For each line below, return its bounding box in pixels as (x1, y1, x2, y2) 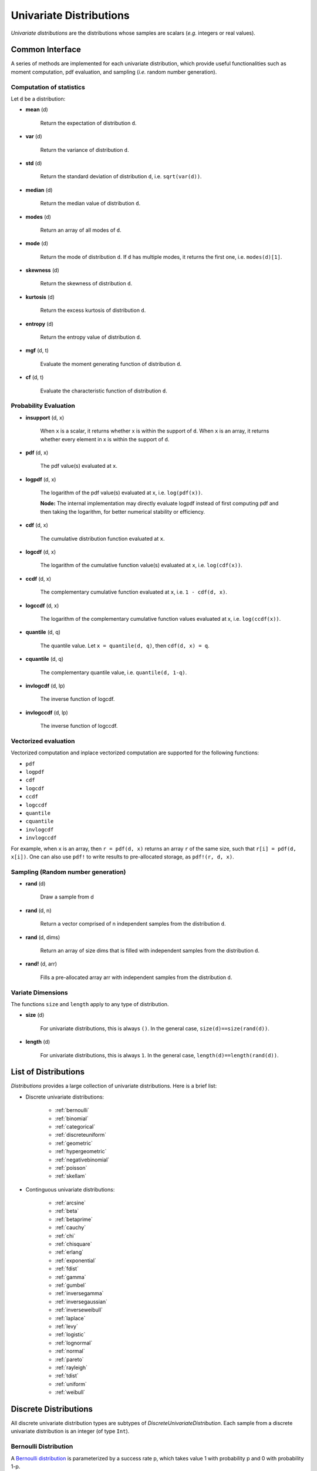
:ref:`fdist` (55, 1265, 79, 1272)
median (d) (25, 186, 53, 194)
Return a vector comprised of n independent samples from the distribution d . (40, 920, 226, 927)
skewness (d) (25, 267, 60, 274)
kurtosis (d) (25, 293, 55, 300)
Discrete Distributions (11, 1404, 93, 1414)
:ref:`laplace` (55, 1314, 86, 1322)
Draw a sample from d (40, 893, 94, 900)
